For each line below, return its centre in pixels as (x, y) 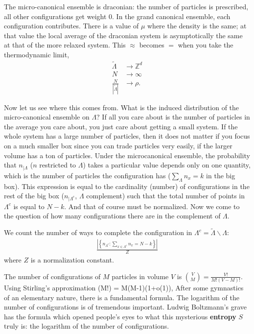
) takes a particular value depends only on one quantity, (167, 165)
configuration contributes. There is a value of (71, 26)
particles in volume (140, 276)
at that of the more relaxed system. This (65, 45)
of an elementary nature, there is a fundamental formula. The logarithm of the (122, 297)
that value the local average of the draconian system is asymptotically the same (123, 35)
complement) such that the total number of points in (166, 196)
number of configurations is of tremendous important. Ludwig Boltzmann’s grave (125, 307)
